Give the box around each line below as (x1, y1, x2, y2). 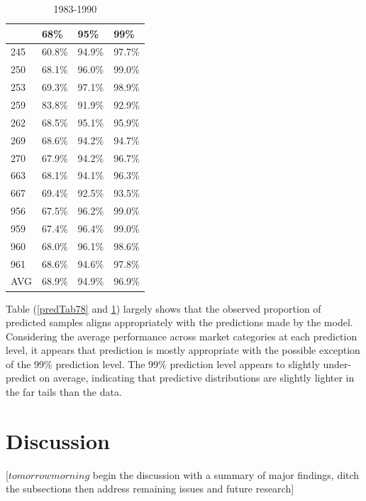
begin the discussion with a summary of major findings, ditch (92, 467, 360, 482)
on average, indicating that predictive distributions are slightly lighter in (39, 370, 355, 385)
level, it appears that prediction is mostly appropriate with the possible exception (6, 343, 360, 357)
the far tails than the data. (6, 384, 122, 399)
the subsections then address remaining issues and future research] (6, 481, 294, 496)
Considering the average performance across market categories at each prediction (6, 328, 357, 343)
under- (323, 356, 352, 371)
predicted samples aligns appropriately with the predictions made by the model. (6, 315, 353, 330)
